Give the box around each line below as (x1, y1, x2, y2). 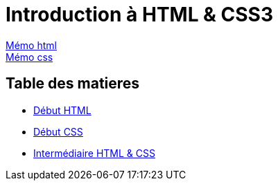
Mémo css (6, 50, 53, 63)
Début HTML (33, 104, 92, 116)
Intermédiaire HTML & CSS (33, 147, 155, 159)
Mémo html (6, 39, 57, 51)
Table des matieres (6, 75, 140, 93)
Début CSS (33, 125, 83, 138)
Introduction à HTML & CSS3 (6, 3, 274, 26)
